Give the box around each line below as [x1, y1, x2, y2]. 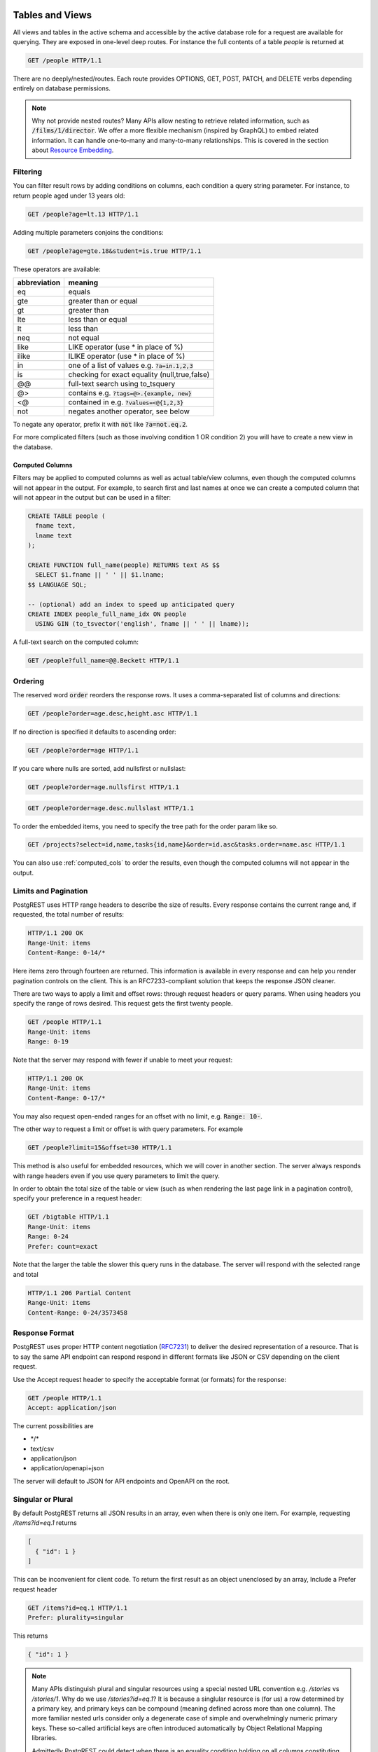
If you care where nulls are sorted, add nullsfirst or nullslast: [13, 764, 186, 772]
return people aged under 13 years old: [13, 191, 125, 200]
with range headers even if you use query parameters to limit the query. [13, 1171, 220, 1180]
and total [13, 1270, 38, 1278]
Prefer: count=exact [27, 1243, 98, 1250]
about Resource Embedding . [31, 146, 114, 154]
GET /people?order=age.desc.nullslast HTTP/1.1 [27, 804, 194, 812]
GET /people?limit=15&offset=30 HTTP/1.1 [27, 1144, 172, 1152]
